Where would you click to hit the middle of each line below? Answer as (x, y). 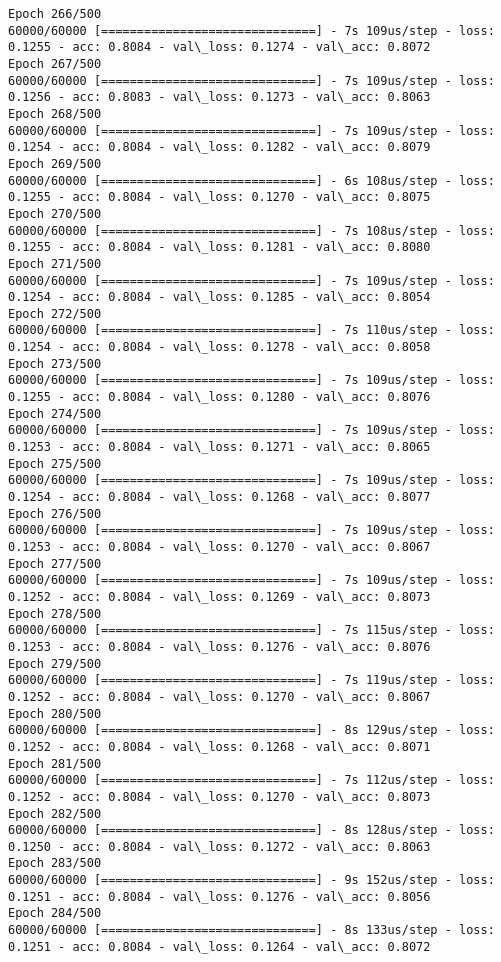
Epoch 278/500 (55, 613)
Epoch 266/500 (55, 14)
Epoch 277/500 (55, 563)
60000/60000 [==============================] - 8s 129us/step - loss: (251, 730)
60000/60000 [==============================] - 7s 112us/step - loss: (251, 780)
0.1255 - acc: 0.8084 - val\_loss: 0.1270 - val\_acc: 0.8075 (219, 197)
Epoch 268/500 (55, 113)
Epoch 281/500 (55, 763)
